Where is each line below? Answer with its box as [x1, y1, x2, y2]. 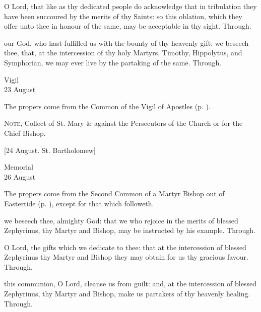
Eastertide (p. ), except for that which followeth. [4, 198, 154, 208]
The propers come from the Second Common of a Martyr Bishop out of [4, 188, 225, 199]
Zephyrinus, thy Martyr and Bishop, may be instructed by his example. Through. [4, 225, 255, 236]
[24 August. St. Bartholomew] [4, 144, 96, 155]
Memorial [4, 162, 33, 172]
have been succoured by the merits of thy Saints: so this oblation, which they [4, 11, 242, 21]
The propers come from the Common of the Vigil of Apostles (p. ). [4, 101, 211, 111]
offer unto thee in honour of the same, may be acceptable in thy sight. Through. [4, 21, 251, 31]
